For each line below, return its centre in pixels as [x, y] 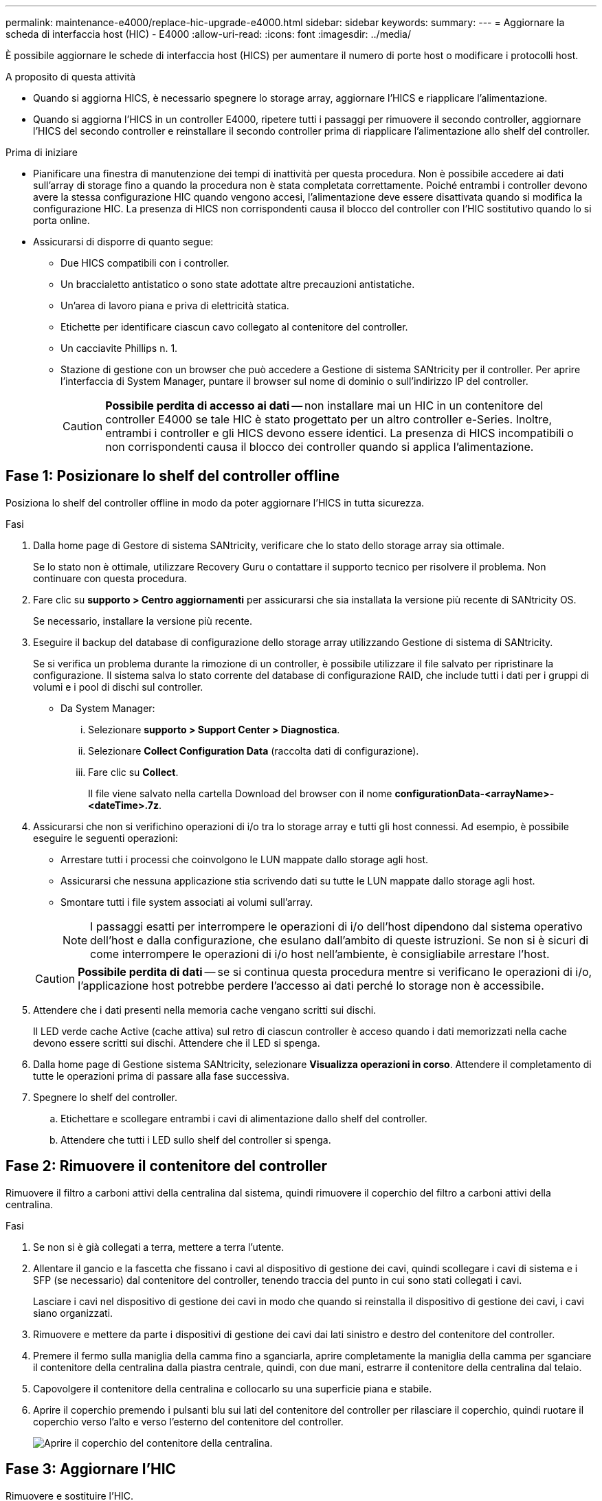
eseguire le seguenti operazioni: [105, 838]
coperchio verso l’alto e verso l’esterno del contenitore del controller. [188, 1421]
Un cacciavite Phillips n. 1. [119, 348]
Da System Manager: [108, 708]
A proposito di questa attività [71, 77]
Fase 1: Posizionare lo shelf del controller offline [172, 476]
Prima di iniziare [42, 152]
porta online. [62, 220]
